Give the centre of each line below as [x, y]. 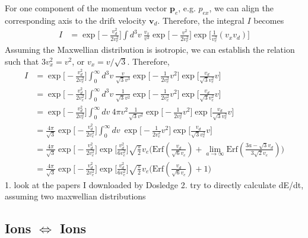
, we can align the [241, 8]
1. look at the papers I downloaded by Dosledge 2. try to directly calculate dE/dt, [154, 184]
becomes [269, 20]
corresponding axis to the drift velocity [76, 20]
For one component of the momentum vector [86, 8]
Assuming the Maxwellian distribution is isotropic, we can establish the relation [150, 50]
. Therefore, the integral [201, 20]
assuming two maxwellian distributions [75, 196]
